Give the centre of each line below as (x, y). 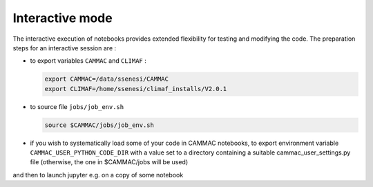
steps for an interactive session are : (65, 48)
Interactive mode (63, 18)
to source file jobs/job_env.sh (77, 106)
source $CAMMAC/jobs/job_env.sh (99, 125)
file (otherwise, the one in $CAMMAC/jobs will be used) (109, 162)
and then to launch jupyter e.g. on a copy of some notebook (98, 175)
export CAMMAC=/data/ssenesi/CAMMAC (107, 79)
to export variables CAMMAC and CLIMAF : (88, 61)
